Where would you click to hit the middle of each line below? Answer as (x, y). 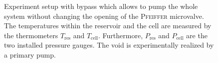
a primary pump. (30, 54)
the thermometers (31, 35)
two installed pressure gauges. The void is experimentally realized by (109, 45)
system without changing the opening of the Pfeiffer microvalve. (104, 16)
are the (197, 35)
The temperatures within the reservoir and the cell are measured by (108, 26)
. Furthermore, (121, 35)
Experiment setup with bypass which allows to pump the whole (101, 6)
